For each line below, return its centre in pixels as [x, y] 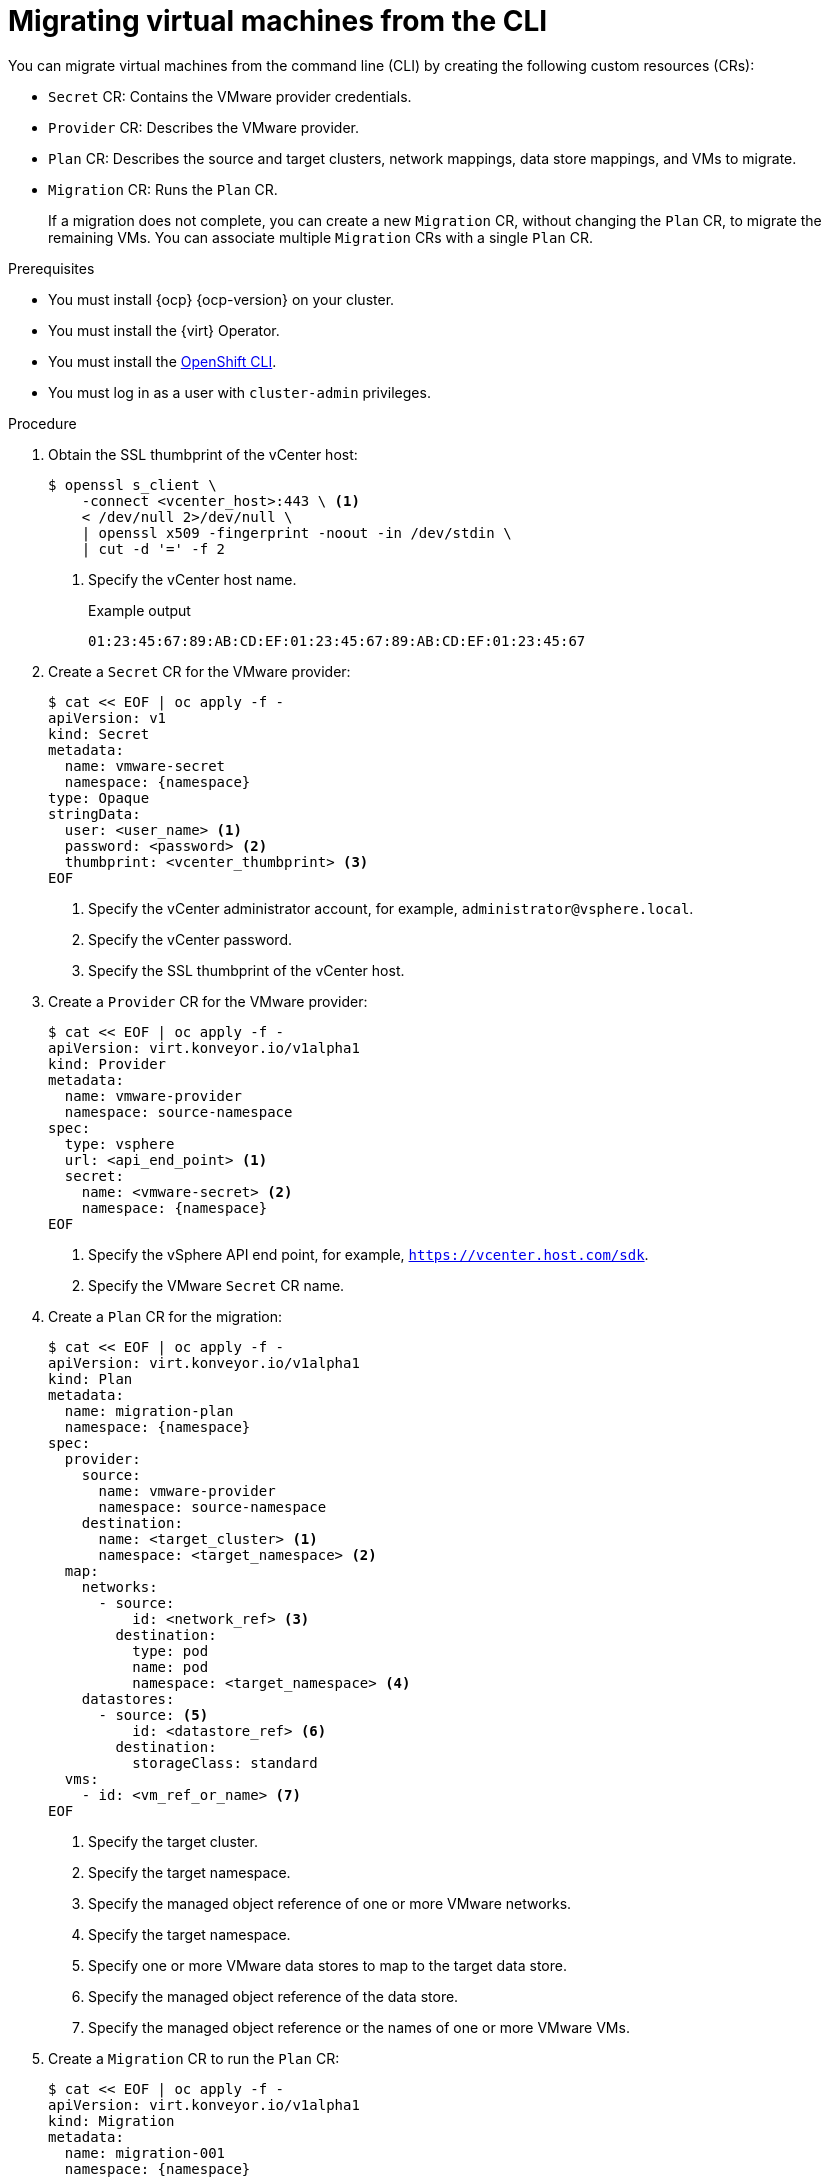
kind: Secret [99, 733]
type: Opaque [99, 797]
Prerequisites [51, 268]
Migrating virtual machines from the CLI [278, 21]
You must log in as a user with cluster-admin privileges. [239, 392]
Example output [139, 610]
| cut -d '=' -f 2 [153, 548]
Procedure [42, 423]
